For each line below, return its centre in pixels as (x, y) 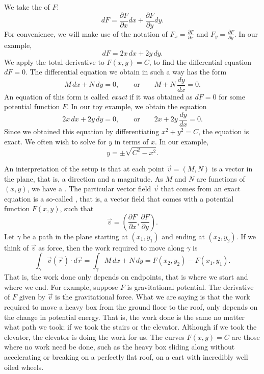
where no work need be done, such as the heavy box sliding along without (120, 347)
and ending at (183, 236)
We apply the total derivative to (54, 61)
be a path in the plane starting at (75, 236)
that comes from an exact (201, 189)
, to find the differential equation (200, 61)
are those (246, 336)
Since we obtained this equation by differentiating (82, 131)
